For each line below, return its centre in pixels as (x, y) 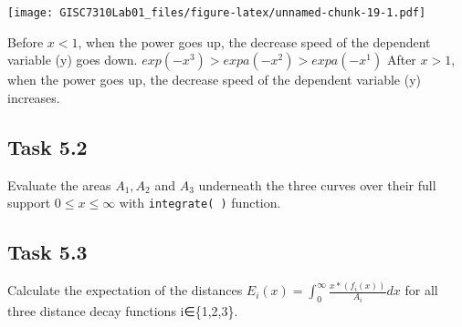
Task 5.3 (47, 252)
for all (421, 290)
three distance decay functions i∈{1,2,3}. (123, 311)
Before (26, 41)
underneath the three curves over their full (317, 184)
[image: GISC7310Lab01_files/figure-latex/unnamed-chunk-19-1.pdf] (217, 13)
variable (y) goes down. (73, 60)
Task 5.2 (47, 146)
